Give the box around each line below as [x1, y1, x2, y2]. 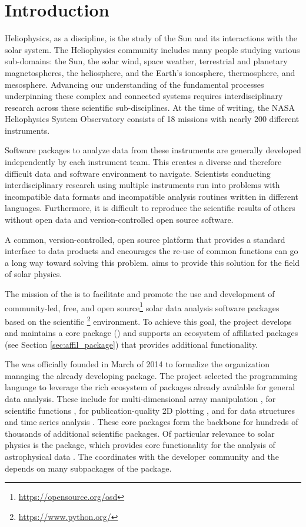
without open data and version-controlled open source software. [5, 213, 234, 226]
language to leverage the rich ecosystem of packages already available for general [5, 381, 295, 393]
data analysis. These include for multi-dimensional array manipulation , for [5, 393, 276, 405]
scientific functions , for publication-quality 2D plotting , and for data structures [5, 404, 295, 416]
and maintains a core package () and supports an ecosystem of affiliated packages [5, 327, 298, 339]
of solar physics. [5, 268, 62, 280]
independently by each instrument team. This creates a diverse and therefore [5, 156, 282, 168]
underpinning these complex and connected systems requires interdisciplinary [5, 90, 283, 102]
